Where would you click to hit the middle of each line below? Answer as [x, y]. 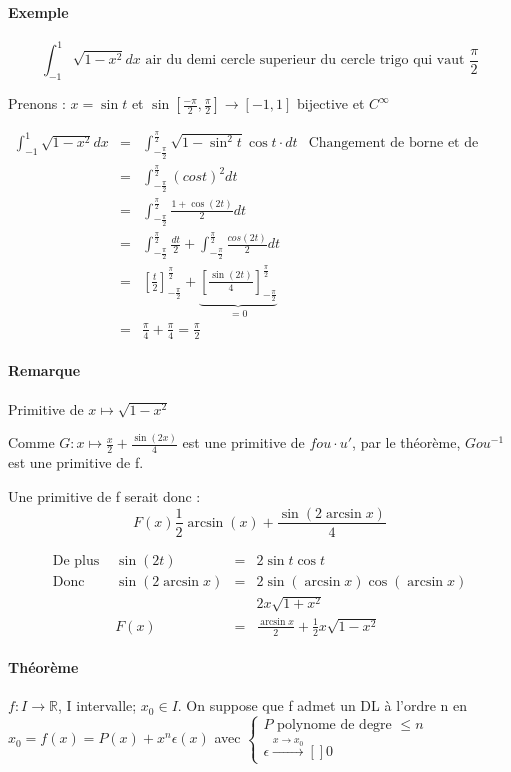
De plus [76, 560]
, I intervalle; [97, 705]
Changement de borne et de [393, 143]
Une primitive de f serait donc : [104, 495]
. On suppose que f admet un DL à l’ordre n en [322, 705]
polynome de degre [334, 725]
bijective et [331, 103]
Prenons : [37, 103]
